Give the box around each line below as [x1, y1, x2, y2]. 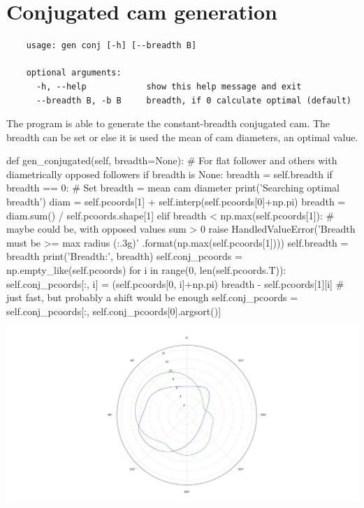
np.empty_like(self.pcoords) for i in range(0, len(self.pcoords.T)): [6, 263, 286, 277]
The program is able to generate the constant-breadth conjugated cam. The [6, 116, 330, 131]
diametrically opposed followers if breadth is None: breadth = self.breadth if [6, 166, 333, 181]
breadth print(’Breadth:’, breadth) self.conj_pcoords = [6, 249, 242, 263]
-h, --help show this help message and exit [36, 81, 302, 92]
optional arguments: [26, 68, 122, 78]
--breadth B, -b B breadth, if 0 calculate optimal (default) [36, 95, 351, 106]
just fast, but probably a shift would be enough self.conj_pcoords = [6, 290, 298, 305]
